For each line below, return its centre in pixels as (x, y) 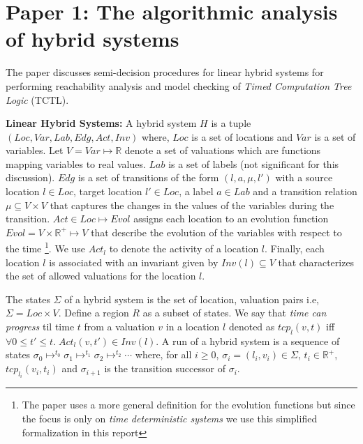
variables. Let (35, 150)
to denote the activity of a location (184, 248)
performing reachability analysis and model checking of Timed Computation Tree (179, 85)
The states (28, 299)
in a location (193, 327)
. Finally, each (295, 248)
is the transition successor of (165, 368)
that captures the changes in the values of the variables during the (192, 205)
